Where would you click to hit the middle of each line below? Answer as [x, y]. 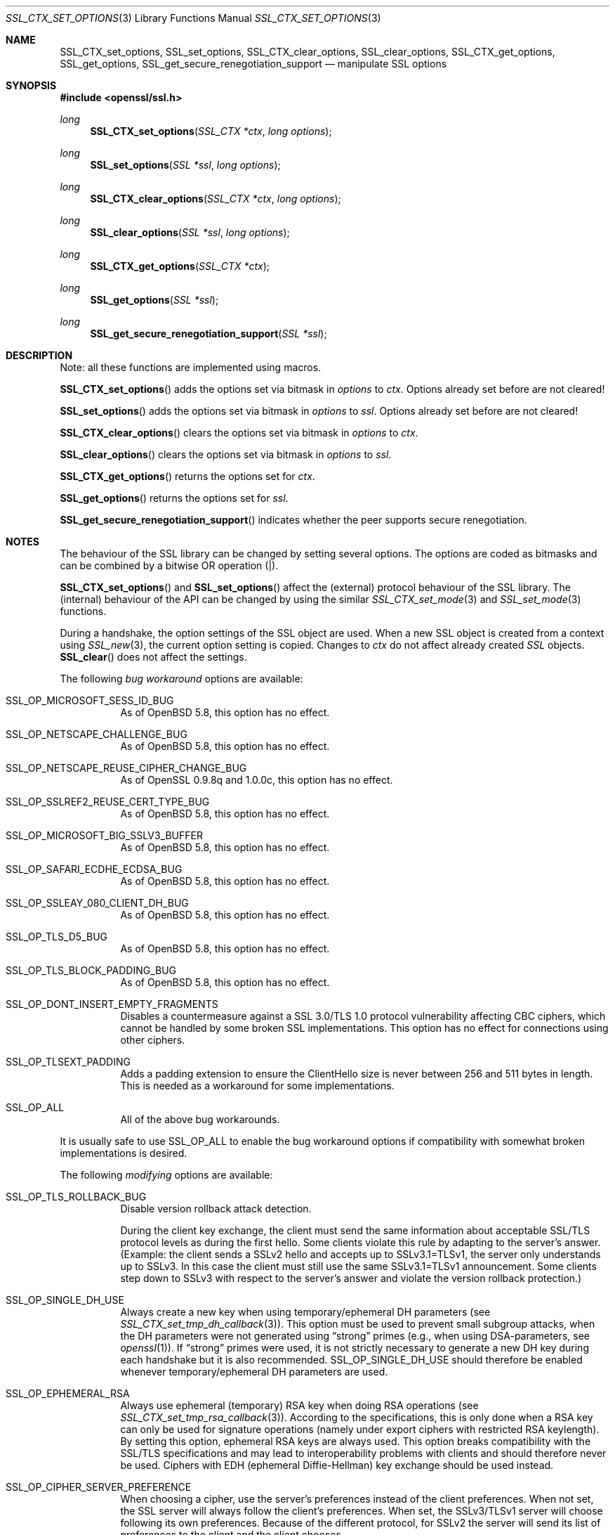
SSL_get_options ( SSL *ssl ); [154, 300]
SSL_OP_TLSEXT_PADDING [68, 1062]
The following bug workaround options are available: [181, 679]
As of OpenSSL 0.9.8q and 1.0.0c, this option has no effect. [257, 780]
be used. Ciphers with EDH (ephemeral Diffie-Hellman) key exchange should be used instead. [337, 1465]
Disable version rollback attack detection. [216, 1209]
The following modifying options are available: [166, 1175]
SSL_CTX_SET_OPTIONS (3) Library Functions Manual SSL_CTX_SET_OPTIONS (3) [193, 18]
